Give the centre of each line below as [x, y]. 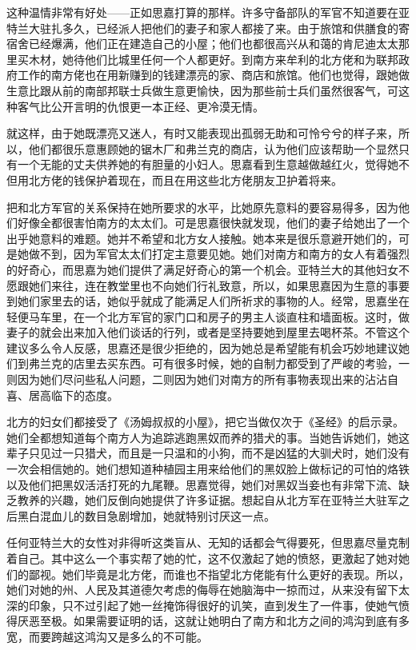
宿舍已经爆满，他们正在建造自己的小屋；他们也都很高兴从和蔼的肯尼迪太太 [202, 44]
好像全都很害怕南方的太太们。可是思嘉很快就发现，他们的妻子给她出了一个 [213, 223]
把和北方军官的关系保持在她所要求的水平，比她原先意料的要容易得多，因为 [202, 207]
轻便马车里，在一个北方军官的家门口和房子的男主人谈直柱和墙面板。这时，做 [208, 316]
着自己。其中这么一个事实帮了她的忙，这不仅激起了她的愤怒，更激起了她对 [202, 558]
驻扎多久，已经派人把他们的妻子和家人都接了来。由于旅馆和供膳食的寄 [224, 28]
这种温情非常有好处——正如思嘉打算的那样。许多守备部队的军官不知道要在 [202, 12]
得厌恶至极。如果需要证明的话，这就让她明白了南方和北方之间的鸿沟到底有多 [208, 621]
